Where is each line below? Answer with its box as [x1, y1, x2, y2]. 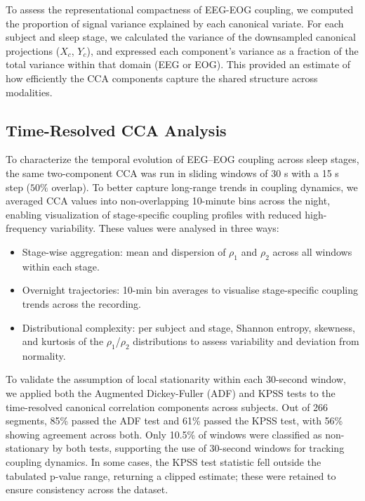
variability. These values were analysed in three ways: [50, 221, 279, 235]
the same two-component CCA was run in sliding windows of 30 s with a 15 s [6, 165, 339, 180]
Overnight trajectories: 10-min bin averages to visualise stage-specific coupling [22, 282, 358, 297]
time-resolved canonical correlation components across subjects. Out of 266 [6, 399, 328, 414]
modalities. [6, 84, 53, 99]
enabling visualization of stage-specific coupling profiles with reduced [6, 207, 302, 221]
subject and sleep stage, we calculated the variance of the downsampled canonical [6, 30, 356, 44]
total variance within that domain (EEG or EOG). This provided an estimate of [6, 57, 351, 72]
